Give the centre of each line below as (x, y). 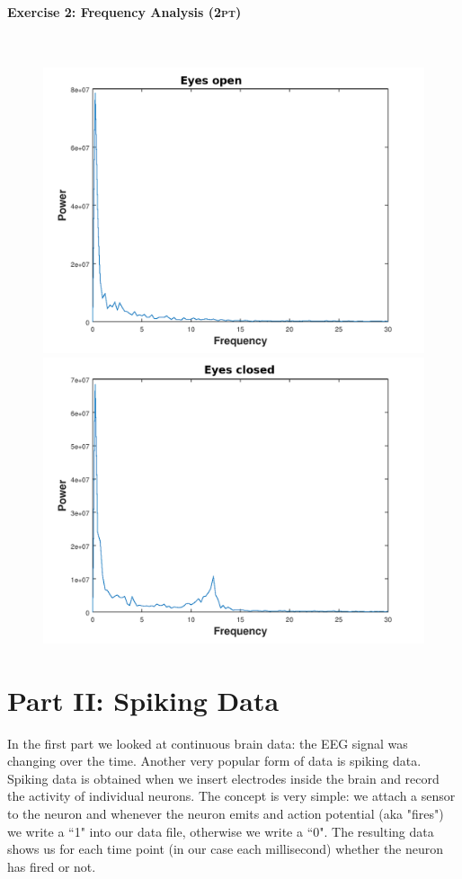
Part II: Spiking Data (143, 700)
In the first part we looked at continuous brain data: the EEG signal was (208, 743)
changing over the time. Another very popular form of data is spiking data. (214, 761)
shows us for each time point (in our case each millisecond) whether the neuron (226, 849)
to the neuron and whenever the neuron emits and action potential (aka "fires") (226, 814)
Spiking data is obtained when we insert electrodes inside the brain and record (223, 778)
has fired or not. (52, 866)
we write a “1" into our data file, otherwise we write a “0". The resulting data (221, 831)
